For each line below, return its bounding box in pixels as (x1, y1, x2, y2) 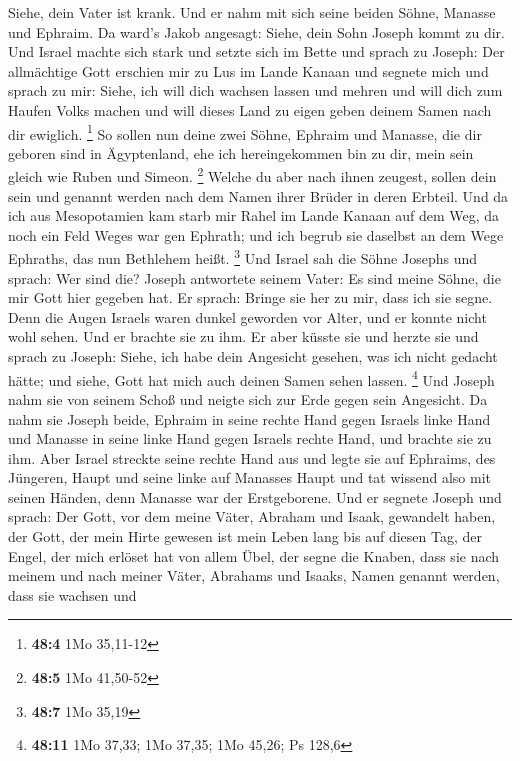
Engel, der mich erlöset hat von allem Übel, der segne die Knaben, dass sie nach (8, 545, 500, 566)
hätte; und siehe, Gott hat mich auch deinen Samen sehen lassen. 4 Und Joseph (8, 366, 495, 390)
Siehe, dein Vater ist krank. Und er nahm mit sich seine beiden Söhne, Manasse (8, 2, 496, 22)
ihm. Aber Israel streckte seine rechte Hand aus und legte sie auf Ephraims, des (8, 447, 496, 468)
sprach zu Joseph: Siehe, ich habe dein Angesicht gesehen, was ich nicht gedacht (8, 346, 498, 367)
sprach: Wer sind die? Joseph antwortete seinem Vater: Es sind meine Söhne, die (8, 267, 501, 288)
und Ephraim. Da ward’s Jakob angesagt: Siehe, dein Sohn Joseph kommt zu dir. (8, 21, 505, 42)
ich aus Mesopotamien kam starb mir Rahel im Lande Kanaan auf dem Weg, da (8, 205, 500, 226)
